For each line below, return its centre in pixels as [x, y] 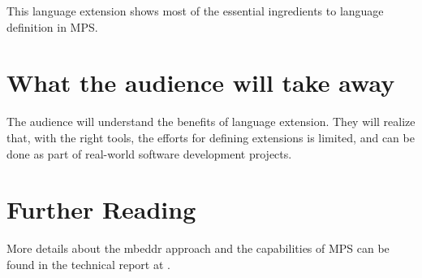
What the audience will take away [201, 83]
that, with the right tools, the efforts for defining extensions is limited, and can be [211, 137]
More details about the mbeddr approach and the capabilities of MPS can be [198, 248]
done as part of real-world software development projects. [149, 153]
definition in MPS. [52, 26]
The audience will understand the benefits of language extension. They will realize [211, 122]
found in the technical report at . [88, 264]
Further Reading [101, 209]
